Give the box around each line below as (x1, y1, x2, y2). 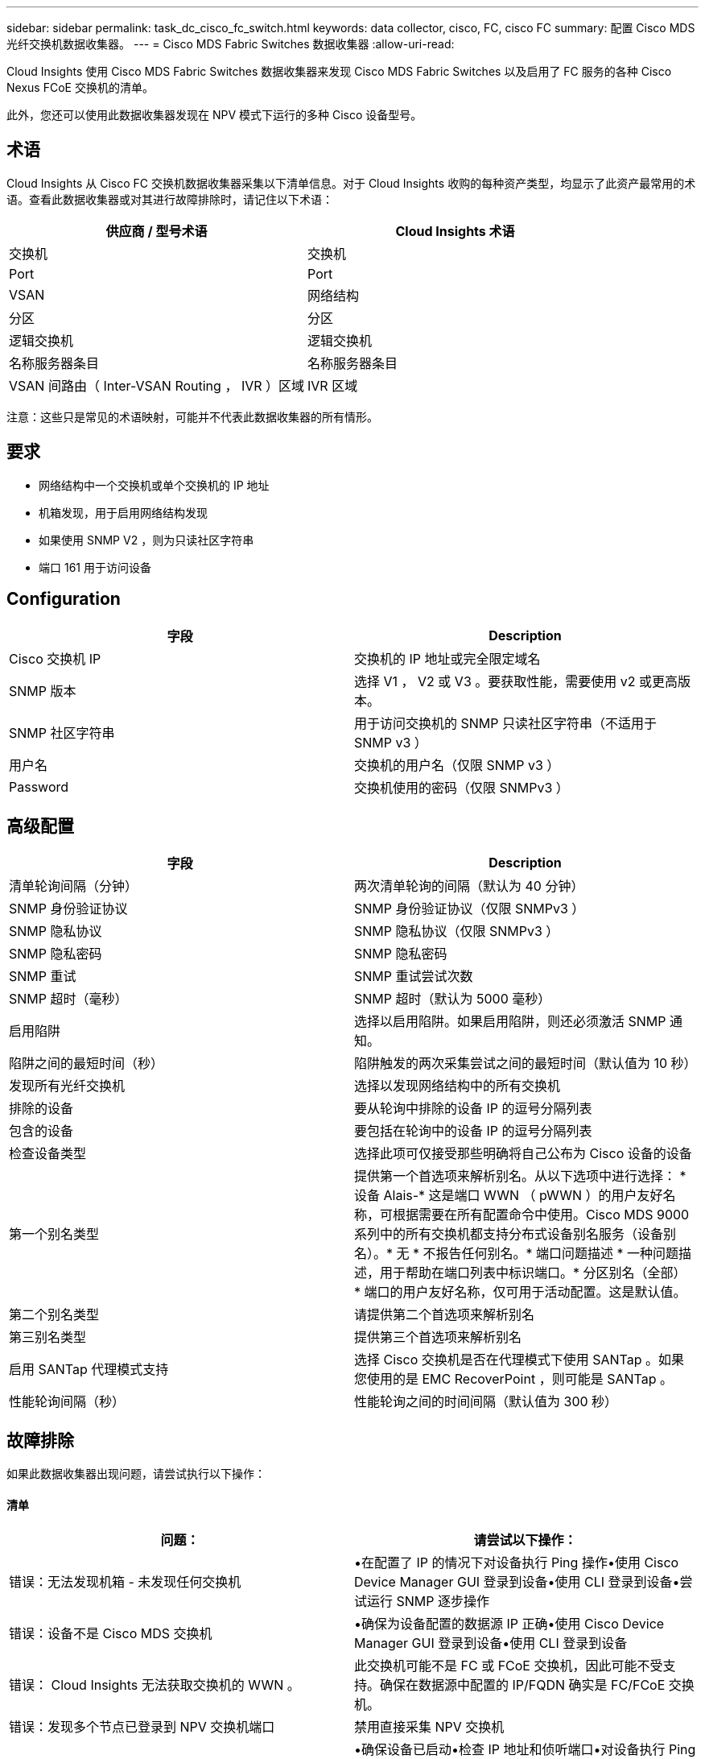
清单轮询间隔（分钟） (9, 878, 138, 895)
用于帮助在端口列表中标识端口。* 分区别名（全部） (380, 1264, 686, 1281)
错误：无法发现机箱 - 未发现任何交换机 (9, 1574, 241, 1591)
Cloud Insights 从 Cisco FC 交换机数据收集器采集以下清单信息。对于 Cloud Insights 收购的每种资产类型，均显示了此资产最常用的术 (6, 176, 696, 190)
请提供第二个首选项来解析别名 (354, 1306, 535, 1323)
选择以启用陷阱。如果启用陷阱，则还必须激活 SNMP (354, 1013, 666, 1030)
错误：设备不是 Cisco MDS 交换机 (9, 1625, 212, 1642)
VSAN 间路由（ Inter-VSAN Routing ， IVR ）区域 (9, 377, 305, 394)
